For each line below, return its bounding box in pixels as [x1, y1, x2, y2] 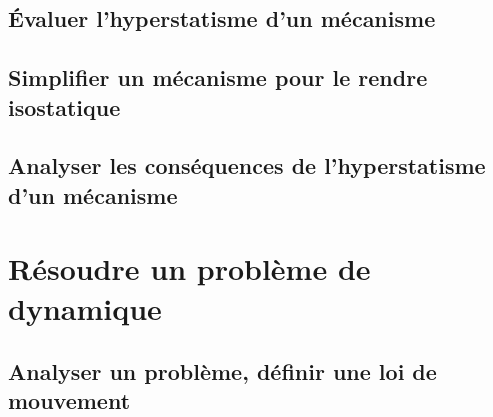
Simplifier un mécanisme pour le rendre [8, 62, 428, 93]
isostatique [8, 91, 121, 122]
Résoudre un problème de [8, 248, 371, 289]
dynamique [8, 287, 162, 328]
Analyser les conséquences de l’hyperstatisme [8, 150, 486, 181]
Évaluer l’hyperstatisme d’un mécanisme [8, 3, 436, 34]
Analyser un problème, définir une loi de [8, 356, 437, 387]
